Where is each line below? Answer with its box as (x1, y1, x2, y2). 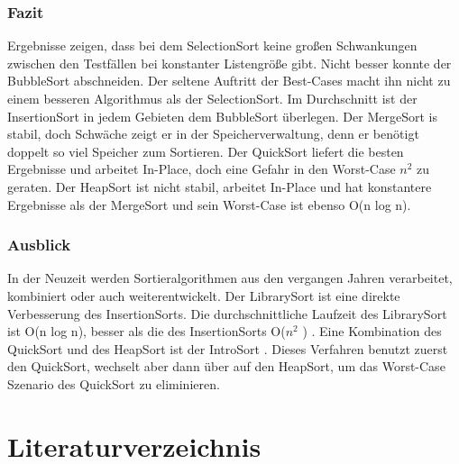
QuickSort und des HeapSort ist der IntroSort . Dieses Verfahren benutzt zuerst (7, 339, 448, 358)
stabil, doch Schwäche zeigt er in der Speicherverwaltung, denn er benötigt (7, 124, 419, 143)
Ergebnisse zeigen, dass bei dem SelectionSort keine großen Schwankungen (7, 36, 418, 55)
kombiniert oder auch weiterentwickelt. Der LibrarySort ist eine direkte (7, 286, 400, 305)
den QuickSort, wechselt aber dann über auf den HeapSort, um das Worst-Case (7, 357, 445, 376)
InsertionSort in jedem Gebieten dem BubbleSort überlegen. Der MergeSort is (7, 106, 437, 125)
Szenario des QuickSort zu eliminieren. (7, 374, 220, 393)
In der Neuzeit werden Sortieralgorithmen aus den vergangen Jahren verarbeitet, (7, 268, 453, 287)
